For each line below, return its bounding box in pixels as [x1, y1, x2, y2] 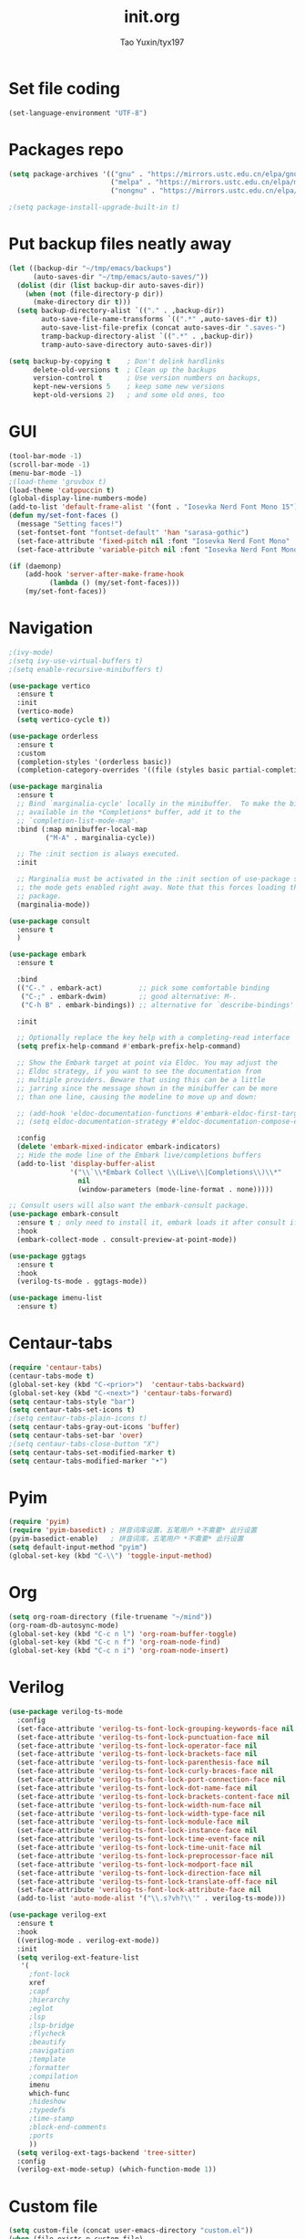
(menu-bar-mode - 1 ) [8, 468, 83, 478]
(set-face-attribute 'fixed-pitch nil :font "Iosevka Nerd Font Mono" [16, 536, 290, 545]
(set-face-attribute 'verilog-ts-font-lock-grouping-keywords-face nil [16, 1724, 295, 1733]
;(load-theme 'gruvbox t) [8, 477, 107, 486]
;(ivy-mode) [8, 647, 54, 657]
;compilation [28, 2071, 78, 2081]
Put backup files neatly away [8, 234, 232, 255]
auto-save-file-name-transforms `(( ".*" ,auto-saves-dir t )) [41, 315, 279, 324]
